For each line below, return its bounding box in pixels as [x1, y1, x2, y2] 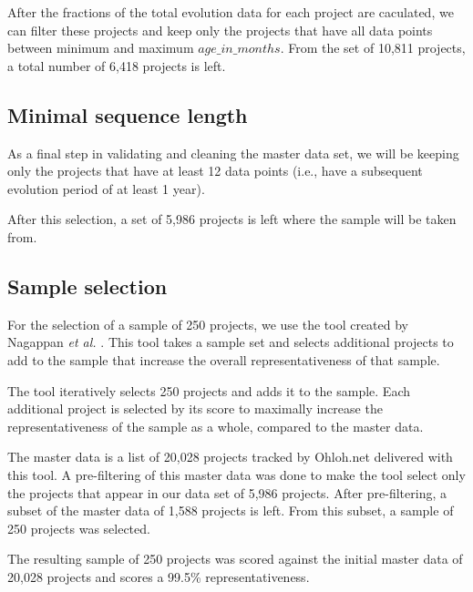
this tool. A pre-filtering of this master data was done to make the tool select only [7, 464, 466, 484]
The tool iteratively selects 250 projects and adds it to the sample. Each [7, 381, 411, 400]
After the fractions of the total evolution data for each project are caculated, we [7, 3, 454, 21]
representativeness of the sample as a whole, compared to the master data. [7, 416, 424, 435]
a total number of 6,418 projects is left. [7, 56, 226, 75]
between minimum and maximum [7, 38, 194, 57]
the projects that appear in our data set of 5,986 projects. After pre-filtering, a [7, 483, 447, 502]
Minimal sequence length [7, 100, 248, 128]
